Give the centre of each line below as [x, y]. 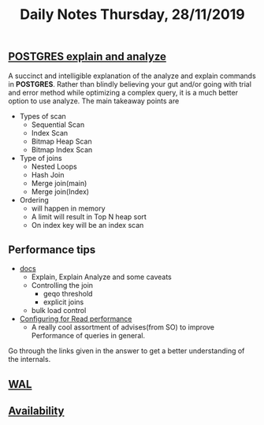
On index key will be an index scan [87, 225]
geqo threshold [68, 294]
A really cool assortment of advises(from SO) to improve [123, 327]
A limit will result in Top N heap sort [89, 216]
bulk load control [59, 311]
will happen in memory [68, 208]
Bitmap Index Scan [62, 149]
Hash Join [48, 174]
